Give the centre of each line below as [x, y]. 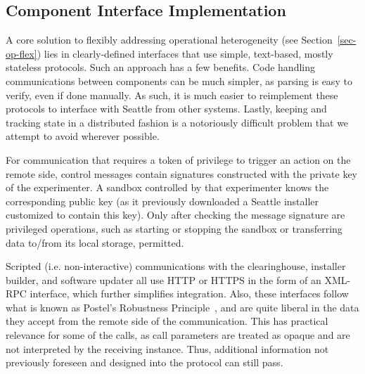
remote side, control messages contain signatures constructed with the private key [182, 173]
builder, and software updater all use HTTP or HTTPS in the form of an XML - [178, 279]
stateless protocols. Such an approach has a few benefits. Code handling [160, 67]
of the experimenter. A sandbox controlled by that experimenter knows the [167, 187]
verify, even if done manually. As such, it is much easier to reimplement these [172, 95]
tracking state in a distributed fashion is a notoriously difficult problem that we [177, 122]
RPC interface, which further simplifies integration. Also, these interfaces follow [177, 294]
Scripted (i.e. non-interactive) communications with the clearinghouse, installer [176, 266]
